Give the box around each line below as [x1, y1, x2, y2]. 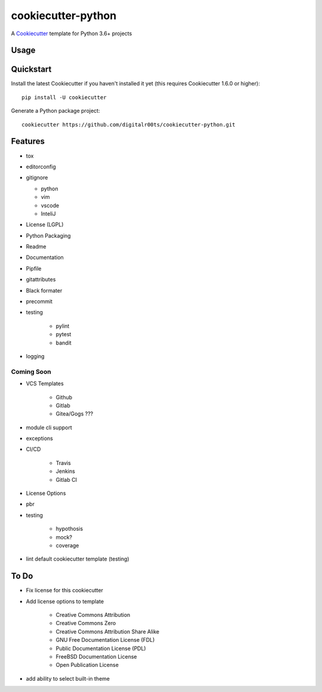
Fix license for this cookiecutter [26, 587, 104, 594]
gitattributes [26, 276, 56, 283]
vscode [41, 202, 60, 209]
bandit [55, 339, 72, 346]
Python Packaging [26, 232, 71, 239]
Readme [26, 243, 47, 250]
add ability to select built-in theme [26, 675, 110, 682]
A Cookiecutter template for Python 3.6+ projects [11, 30, 132, 37]
